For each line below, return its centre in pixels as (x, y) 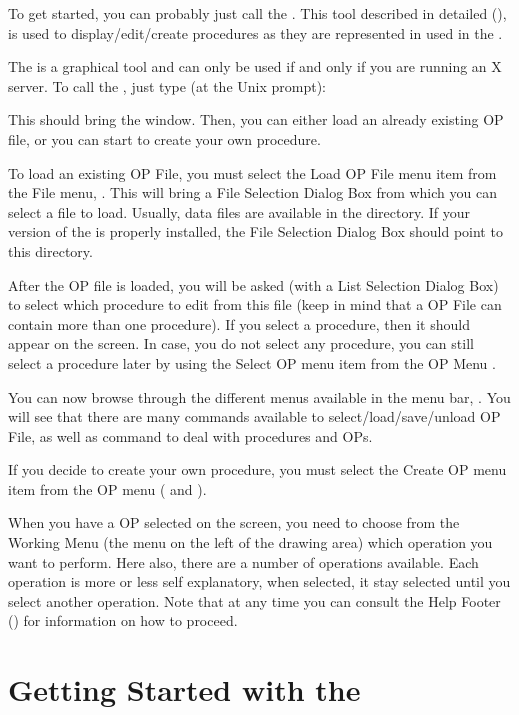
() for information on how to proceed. (123, 620)
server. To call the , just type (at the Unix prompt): (167, 85)
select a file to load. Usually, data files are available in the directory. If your (239, 211)
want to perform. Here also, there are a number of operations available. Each (243, 561)
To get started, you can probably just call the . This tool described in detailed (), (257, 13)
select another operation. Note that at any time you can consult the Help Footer (254, 600)
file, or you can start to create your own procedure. (164, 138)
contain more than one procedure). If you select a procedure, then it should (239, 323)
